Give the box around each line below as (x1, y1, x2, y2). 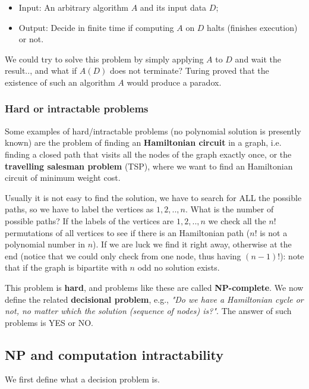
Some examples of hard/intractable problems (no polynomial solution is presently (5, 124, 301, 137)
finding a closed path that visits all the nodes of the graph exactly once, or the (5, 148, 292, 160)
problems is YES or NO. (5, 316, 93, 328)
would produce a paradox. (127, 76, 222, 88)
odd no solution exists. (137, 261, 220, 274)
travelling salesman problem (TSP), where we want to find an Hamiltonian (5, 159, 293, 172)
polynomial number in (5, 238, 86, 250)
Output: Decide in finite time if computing (18, 21, 174, 33)
